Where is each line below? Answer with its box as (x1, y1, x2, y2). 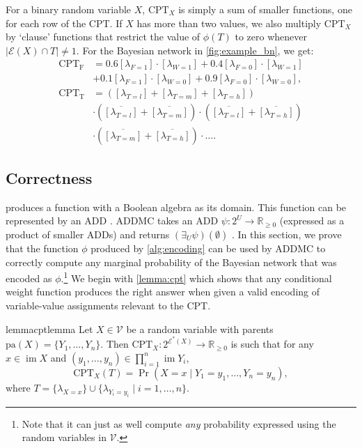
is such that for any (230, 337, 314, 351)
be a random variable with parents (126, 321, 274, 336)
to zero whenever (235, 29, 307, 44)
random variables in (22, 430, 107, 445)
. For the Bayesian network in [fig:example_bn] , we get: (76, 43, 314, 57)
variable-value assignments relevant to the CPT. (6, 298, 211, 312)
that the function (6, 240, 79, 255)
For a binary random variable (6, 2, 132, 16)
